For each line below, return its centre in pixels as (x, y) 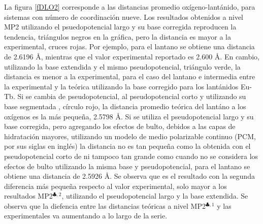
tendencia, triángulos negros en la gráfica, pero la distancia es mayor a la (118, 36)
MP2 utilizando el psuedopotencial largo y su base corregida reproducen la (120, 27)
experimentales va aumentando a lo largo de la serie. (86, 216)
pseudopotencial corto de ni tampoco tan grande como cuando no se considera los (131, 156)
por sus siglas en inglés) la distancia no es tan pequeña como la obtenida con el (127, 146)
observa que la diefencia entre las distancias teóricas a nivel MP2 (105, 205)
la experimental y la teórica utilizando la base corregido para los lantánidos (121, 86)
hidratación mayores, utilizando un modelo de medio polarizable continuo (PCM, (130, 136)
